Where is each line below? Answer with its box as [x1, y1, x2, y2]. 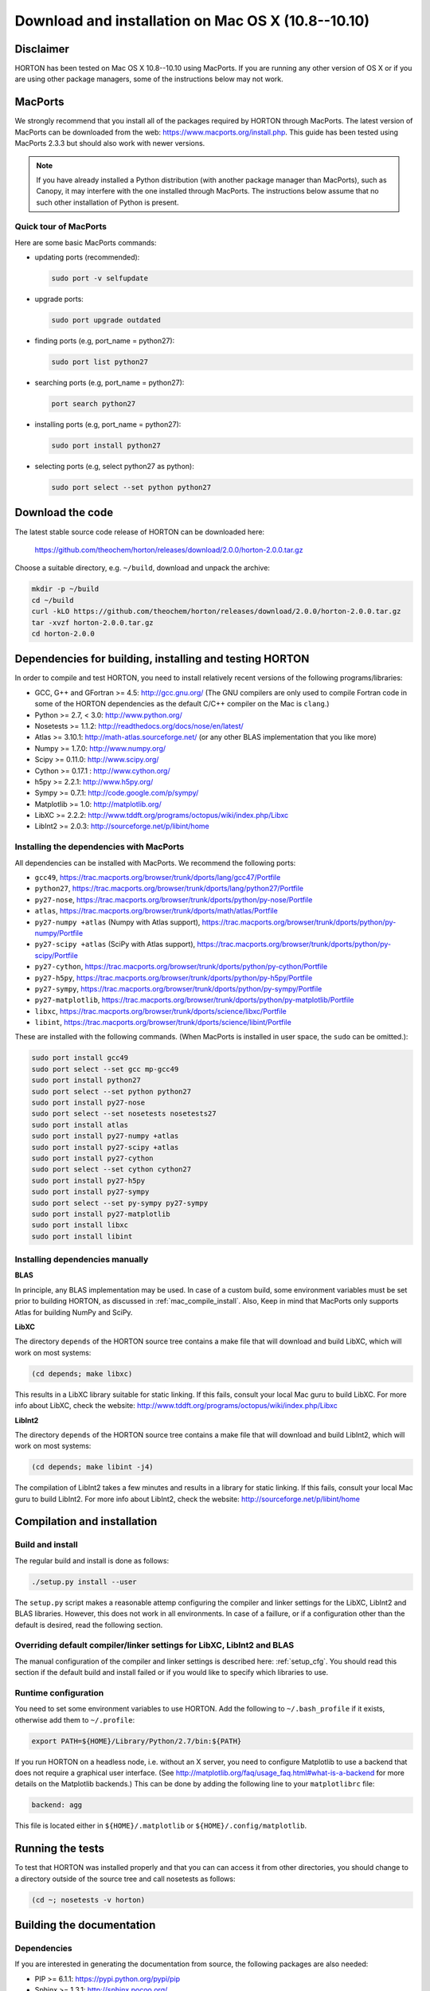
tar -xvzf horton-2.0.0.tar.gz [31, 618, 154, 627]
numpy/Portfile [34, 928, 84, 937]
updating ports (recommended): [34, 252, 140, 262]
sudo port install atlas [31, 1120, 129, 1129]
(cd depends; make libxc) [31, 1369, 133, 1378]
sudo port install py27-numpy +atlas [31, 1132, 179, 1140]
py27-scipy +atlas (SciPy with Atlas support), [34, 940, 196, 949]
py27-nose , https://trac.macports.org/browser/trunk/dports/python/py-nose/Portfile [34, 894, 313, 904]
